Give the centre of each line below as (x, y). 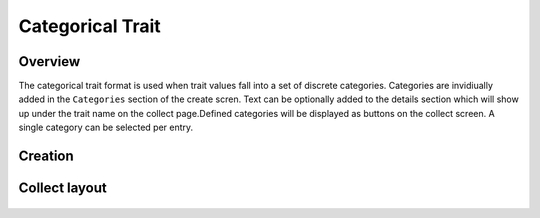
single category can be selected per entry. (106, 127)
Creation (46, 156)
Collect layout (62, 188)
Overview (49, 61)
